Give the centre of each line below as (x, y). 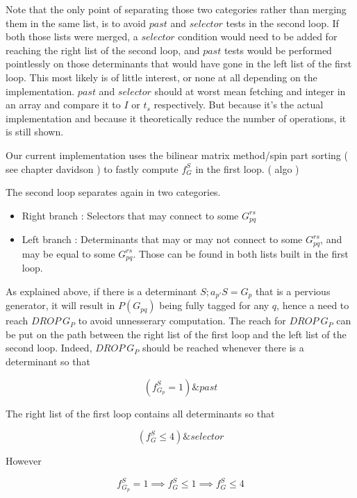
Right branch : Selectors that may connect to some (130, 215)
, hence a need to (313, 305)
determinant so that (48, 361)
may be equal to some (68, 253)
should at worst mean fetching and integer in (250, 91)
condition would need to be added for (258, 36)
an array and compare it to (63, 105)
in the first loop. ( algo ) (247, 168)
